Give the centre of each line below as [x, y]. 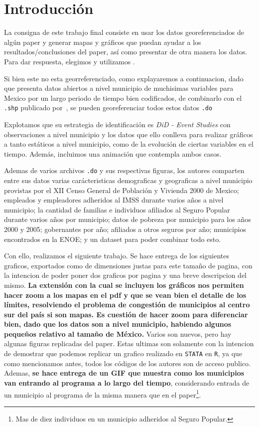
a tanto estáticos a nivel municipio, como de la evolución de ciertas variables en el [129, 144]
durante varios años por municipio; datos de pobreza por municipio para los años [128, 219]
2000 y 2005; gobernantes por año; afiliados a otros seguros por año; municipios [125, 229]
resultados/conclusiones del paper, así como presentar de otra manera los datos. [126, 52]
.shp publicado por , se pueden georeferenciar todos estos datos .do [108, 107]
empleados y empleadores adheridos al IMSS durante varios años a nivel [114, 200]
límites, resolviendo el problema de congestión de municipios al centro [127, 305]
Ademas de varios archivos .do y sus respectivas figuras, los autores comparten [124, 170]
